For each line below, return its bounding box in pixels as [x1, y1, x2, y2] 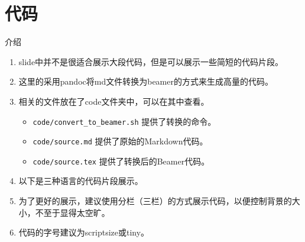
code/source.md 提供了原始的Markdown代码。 [33, 135, 208, 147]
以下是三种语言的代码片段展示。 [18, 175, 143, 187]
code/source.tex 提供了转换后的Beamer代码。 [33, 154, 210, 167]
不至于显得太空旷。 [35, 206, 110, 218]
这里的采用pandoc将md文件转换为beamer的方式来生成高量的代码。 [18, 75, 273, 88]
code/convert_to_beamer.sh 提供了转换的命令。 [33, 115, 216, 127]
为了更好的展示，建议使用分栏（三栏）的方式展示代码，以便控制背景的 [18, 195, 292, 207]
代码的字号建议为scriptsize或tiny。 [18, 226, 150, 238]
